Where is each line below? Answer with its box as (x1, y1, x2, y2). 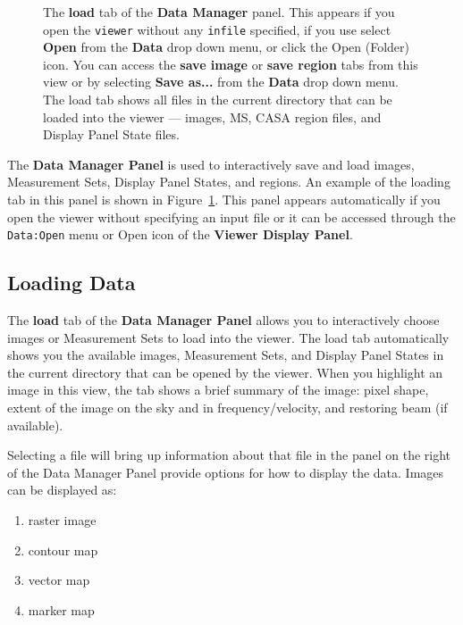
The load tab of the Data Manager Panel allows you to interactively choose (7, 311, 440, 329)
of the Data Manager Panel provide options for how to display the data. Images (7, 462, 444, 481)
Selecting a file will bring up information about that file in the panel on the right (7, 446, 451, 464)
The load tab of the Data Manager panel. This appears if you (43, 3, 395, 21)
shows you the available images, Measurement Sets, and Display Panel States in (7, 346, 444, 364)
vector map (28, 571, 90, 589)
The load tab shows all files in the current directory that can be (43, 90, 392, 109)
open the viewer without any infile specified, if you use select (43, 20, 391, 38)
